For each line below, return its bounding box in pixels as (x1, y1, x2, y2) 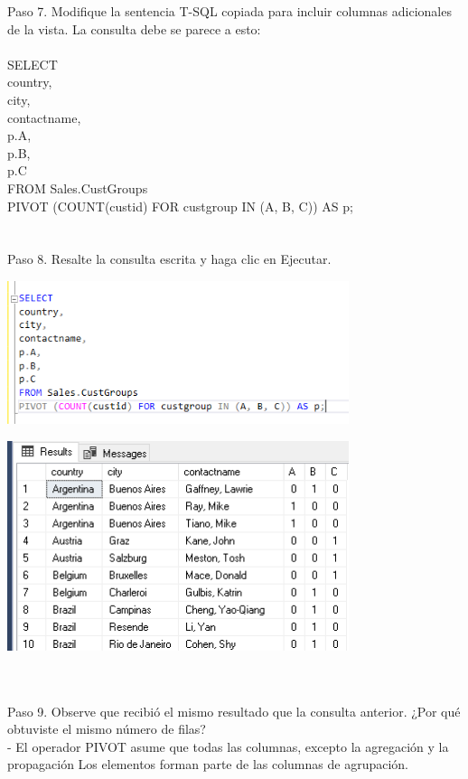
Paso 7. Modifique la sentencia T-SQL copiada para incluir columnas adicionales (7, 2, 452, 20)
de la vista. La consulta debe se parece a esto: (7, 19, 261, 38)
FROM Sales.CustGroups (7, 178, 148, 197)
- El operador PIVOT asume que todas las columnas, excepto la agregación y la (7, 737, 449, 756)
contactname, (7, 108, 81, 127)
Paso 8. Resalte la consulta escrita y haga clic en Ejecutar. (7, 249, 332, 268)
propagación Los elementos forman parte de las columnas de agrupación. (7, 755, 408, 774)
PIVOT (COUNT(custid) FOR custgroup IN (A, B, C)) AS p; (7, 196, 353, 215)
